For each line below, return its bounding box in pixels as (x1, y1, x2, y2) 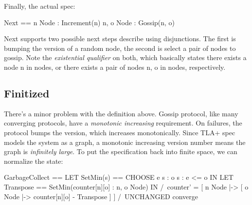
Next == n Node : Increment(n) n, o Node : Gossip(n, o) (4, 17, 175, 27)
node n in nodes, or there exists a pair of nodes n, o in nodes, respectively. (4, 62, 226, 72)
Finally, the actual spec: (4, 1, 75, 11)
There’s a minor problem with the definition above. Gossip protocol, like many (4, 108, 238, 118)
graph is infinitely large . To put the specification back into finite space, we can (4, 146, 237, 157)
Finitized (4, 85, 50, 100)
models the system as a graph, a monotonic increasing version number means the (4, 137, 246, 147)
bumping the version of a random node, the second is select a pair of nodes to (4, 43, 236, 53)
